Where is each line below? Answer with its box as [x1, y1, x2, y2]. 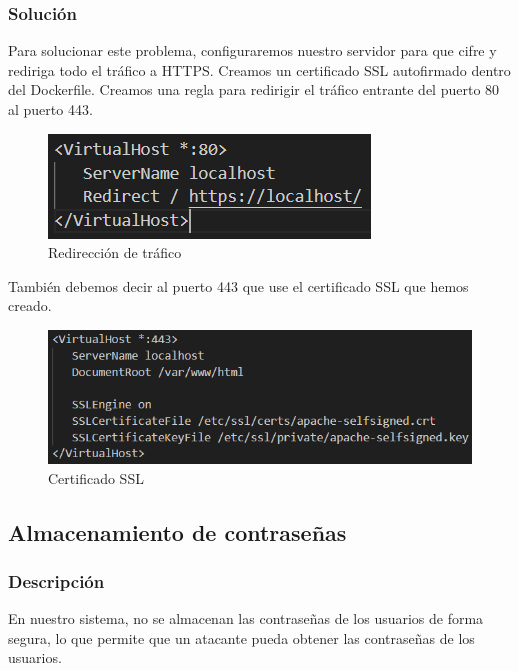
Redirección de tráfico [48, 242, 182, 263]
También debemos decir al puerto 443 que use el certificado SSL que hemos [8, 275, 469, 296]
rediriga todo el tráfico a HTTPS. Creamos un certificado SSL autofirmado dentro [8, 59, 511, 80]
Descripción [8, 568, 105, 593]
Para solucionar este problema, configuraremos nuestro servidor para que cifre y [8, 40, 497, 61]
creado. [8, 295, 52, 316]
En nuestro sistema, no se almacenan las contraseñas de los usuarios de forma [8, 608, 484, 629]
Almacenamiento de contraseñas [8, 516, 347, 547]
